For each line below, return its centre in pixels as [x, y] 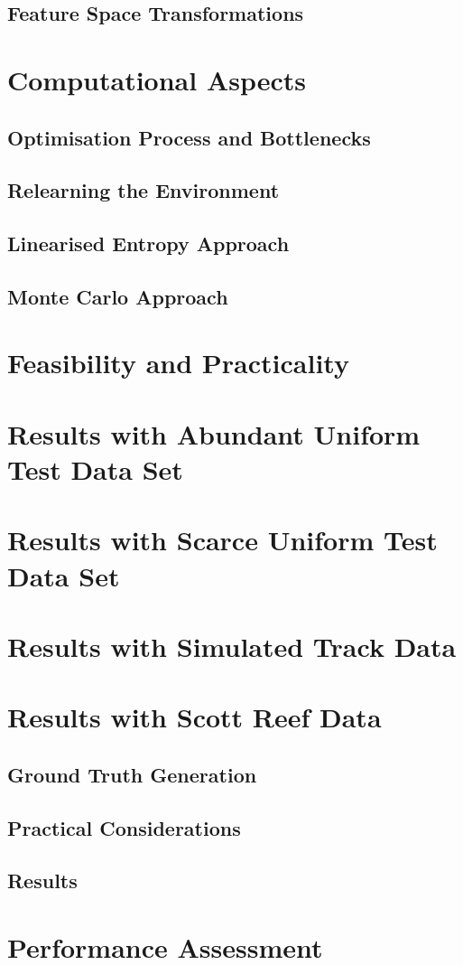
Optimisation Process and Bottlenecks [189, 137]
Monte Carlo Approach [118, 296]
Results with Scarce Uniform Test [222, 540]
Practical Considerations [124, 827]
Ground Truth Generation [132, 774]
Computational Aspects [157, 79]
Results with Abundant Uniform [214, 433]
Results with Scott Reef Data [194, 717]
